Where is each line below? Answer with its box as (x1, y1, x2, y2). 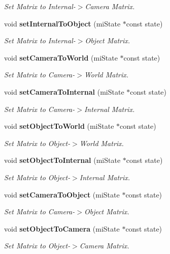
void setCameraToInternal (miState (4, 86, 124, 97)
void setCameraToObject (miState (4, 189, 120, 200)
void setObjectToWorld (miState (4, 121, 114, 131)
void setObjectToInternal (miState (4, 155, 121, 165)
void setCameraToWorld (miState (4, 52, 118, 63)
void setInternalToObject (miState (4, 18, 121, 29)
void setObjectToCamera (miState (4, 223, 120, 234)
